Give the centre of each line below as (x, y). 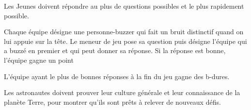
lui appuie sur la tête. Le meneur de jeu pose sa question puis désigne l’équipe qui (125, 41)
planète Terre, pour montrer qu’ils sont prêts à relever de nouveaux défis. (112, 102)
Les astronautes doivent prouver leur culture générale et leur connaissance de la (122, 92)
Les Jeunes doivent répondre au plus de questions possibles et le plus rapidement (124, 6)
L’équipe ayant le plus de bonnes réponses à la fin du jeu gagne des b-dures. (117, 76)
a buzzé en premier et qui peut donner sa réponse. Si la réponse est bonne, (115, 50)
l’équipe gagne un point (39, 60)
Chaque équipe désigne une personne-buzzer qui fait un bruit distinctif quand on (124, 32)
